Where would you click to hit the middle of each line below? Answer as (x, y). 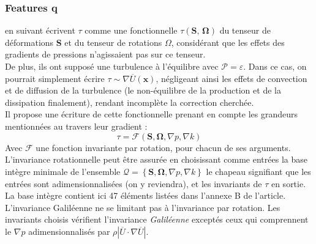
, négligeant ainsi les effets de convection (231, 78)
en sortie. (288, 183)
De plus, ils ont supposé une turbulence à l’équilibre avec (112, 66)
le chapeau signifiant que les (258, 171)
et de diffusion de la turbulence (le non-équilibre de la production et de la (143, 90)
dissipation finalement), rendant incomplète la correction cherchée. (130, 102)
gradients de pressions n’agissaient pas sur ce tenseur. (105, 54)
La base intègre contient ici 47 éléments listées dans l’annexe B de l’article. (145, 195)
